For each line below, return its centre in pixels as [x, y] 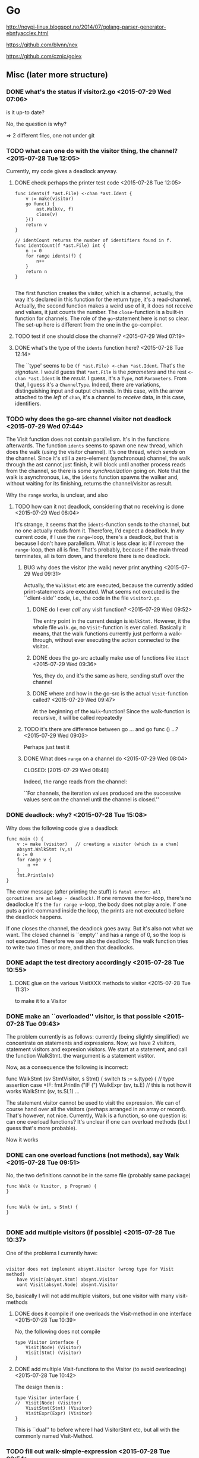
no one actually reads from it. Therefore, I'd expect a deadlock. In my [99, 531]
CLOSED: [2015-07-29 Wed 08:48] [66, 770]
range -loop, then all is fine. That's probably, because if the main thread [101, 550]
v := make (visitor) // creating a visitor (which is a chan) [98, 844]
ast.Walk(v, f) [55, 209]
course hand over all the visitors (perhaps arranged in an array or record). [97, 1109]
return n [37, 271]
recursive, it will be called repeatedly [78, 718]
